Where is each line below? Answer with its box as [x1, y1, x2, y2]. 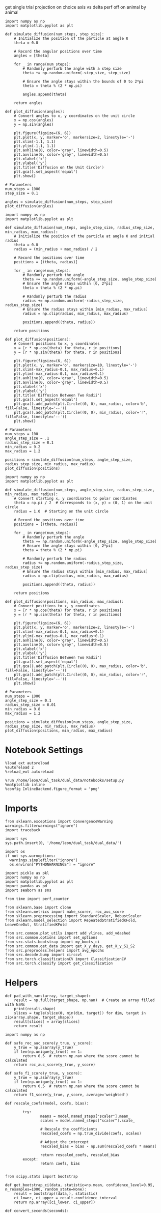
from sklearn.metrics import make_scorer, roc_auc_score [5, 909, 124, 914]
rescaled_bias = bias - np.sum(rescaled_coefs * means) [40, 1144, 157, 1149]
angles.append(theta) [23, 92, 67, 97]
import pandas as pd [5, 883, 48, 888]
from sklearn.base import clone [5, 905, 71, 910]
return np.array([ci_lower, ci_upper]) [14, 1200, 96, 1205]
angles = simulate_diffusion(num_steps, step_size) [5, 199, 113, 204]
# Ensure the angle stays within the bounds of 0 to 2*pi [23, 79, 144, 84]
